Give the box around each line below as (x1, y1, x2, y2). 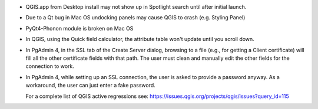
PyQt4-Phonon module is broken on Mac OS (25, 25, 134, 32)
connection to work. (25, 63, 75, 70)
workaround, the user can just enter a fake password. (25, 82, 155, 89)
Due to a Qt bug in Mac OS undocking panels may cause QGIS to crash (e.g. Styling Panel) (25, 14, 246, 21)
